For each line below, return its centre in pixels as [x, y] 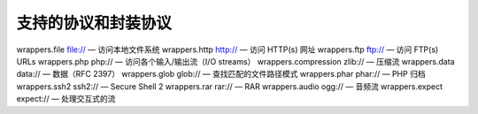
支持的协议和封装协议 [94, 23]
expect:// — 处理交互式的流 [66, 99]
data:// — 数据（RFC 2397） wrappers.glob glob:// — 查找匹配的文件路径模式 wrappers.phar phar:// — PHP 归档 [221, 74]
